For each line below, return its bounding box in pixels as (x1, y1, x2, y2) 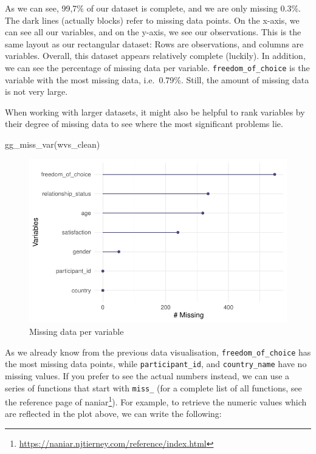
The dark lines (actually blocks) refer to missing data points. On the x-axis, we (5, 13, 300, 26)
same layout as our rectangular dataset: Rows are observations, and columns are (5, 37, 304, 50)
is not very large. (5, 85, 68, 98)
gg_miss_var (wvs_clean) (5, 138, 100, 150)
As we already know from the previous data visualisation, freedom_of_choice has (5, 345, 311, 358)
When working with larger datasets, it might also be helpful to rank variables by (5, 105, 305, 118)
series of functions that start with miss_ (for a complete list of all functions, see (5, 381, 302, 394)
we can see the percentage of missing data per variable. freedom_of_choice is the (5, 61, 310, 74)
